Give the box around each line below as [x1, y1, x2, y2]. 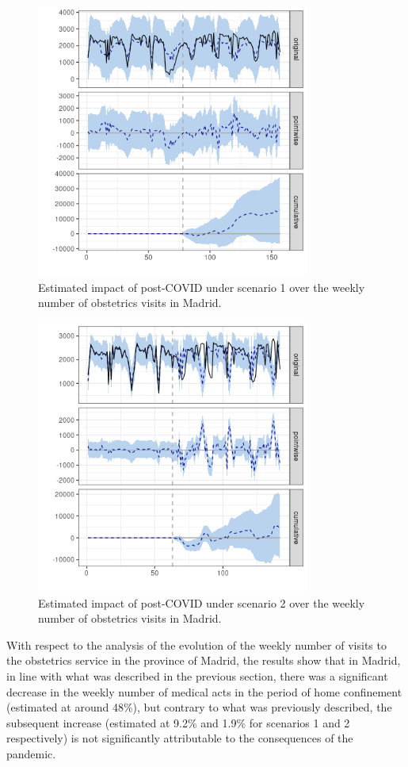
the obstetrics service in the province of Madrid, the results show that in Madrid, [6, 652, 401, 669]
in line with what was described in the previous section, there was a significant [6, 668, 388, 685]
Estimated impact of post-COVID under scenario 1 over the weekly [38, 278, 365, 295]
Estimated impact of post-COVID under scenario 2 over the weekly [38, 594, 365, 611]
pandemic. [6, 746, 56, 762]
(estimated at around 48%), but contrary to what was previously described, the [6, 699, 392, 715]
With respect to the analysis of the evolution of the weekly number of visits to [6, 636, 387, 653]
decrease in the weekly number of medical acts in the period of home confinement [6, 683, 402, 700]
